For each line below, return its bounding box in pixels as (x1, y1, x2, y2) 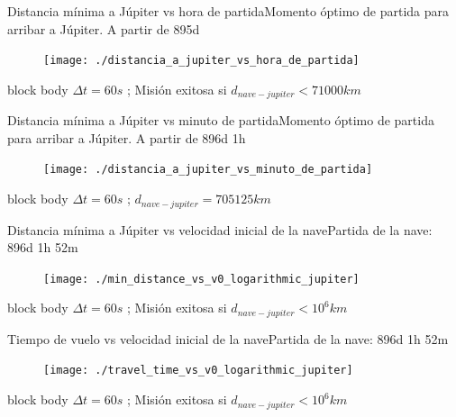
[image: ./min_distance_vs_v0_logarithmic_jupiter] (43, 272, 360, 286)
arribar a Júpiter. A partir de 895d (7, 19, 200, 38)
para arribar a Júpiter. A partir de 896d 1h (7, 128, 246, 147)
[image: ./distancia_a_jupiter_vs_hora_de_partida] (43, 54, 360, 68)
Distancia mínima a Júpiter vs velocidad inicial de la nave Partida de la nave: (7, 220, 433, 239)
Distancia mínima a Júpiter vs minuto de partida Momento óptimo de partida (7, 111, 434, 130)
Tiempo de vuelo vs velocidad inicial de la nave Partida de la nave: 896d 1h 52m (7, 329, 449, 348)
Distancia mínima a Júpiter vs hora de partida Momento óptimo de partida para (7, 2, 450, 20)
